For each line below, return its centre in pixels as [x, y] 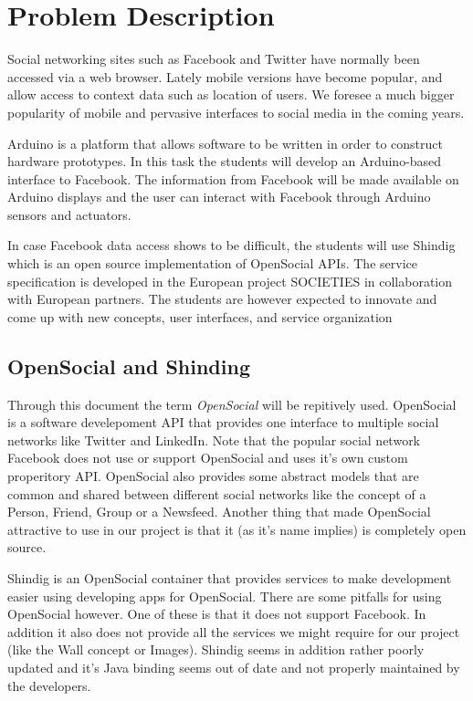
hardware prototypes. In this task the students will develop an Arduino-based [225, 161]
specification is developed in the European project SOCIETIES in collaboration [230, 281]
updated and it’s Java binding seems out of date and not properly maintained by [234, 667]
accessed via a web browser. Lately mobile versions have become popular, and [225, 76]
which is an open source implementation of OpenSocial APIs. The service [212, 263]
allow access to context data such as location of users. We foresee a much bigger [231, 94]
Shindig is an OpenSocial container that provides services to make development [230, 577]
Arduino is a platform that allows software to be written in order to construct [225, 143]
